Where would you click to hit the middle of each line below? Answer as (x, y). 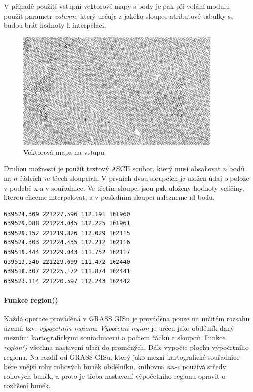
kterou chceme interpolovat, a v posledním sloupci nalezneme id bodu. (109, 197)
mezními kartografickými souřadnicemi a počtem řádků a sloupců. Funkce (115, 338)
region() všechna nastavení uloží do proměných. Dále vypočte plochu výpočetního (126, 347)
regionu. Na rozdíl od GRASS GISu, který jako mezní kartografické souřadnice (122, 357)
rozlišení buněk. (27, 385)
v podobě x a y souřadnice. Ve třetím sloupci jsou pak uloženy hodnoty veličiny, (124, 187)
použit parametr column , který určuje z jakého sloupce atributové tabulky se (119, 15)
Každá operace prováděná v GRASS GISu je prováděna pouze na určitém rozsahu (127, 318)
